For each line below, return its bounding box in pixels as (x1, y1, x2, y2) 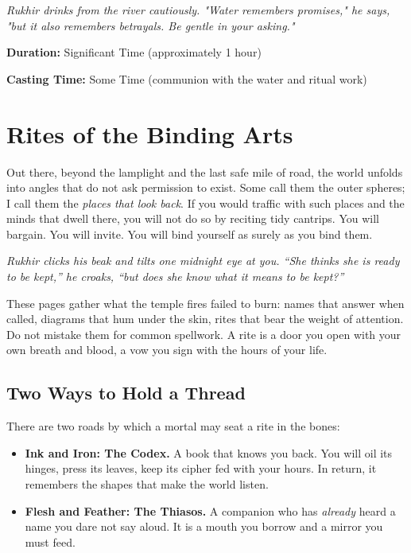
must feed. (25, 533, 76, 550)
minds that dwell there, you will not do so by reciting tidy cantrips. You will (6, 210, 379, 227)
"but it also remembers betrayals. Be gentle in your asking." (6, 17, 295, 33)
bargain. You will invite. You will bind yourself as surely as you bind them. (6, 225, 373, 242)
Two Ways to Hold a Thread (6, 380, 246, 405)
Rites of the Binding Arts (6, 117, 293, 150)
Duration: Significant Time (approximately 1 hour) (6, 44, 262, 60)
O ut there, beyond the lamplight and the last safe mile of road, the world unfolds (6, 163, 403, 180)
